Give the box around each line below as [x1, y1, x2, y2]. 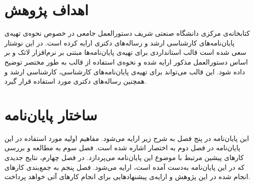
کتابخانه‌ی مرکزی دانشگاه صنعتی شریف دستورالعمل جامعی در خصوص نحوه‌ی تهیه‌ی [4, 28, 250, 38]
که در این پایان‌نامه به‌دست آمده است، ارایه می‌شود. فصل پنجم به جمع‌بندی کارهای [4, 162, 245, 172]
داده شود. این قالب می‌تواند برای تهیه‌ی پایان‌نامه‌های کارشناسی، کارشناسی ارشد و [4, 66, 245, 76]
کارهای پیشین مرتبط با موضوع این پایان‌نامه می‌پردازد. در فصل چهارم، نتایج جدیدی [4, 152, 244, 162]
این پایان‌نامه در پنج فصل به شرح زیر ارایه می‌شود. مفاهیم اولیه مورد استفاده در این [4, 133, 249, 143]
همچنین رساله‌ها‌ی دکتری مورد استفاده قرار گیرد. [4, 76, 147, 86]
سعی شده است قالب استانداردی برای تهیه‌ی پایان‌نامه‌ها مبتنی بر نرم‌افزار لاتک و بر [4, 47, 247, 57]
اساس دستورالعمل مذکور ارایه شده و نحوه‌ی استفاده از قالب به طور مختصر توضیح [4, 56, 248, 67]
